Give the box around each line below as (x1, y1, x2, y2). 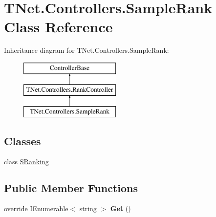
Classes (4, 133, 41, 149)
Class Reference (4, 17, 113, 37)
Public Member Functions (4, 180, 138, 195)
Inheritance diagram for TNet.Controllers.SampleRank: (4, 45, 169, 55)
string (79, 203, 97, 213)
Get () (110, 203, 131, 213)
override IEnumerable (4, 203, 68, 213)
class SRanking (4, 156, 49, 167)
